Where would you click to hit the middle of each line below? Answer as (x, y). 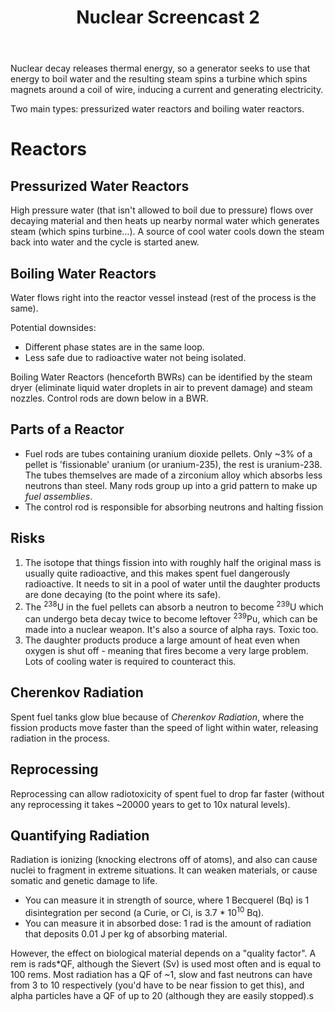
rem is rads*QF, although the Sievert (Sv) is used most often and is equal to (166, 964)
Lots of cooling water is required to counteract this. (130, 661)
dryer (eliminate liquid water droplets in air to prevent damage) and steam (161, 387)
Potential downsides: (53, 327)
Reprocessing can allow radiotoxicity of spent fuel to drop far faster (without (167, 793)
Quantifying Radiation (80, 835)
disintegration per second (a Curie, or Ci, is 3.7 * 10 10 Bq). (144, 912)
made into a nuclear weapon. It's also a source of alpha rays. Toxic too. (171, 629)
